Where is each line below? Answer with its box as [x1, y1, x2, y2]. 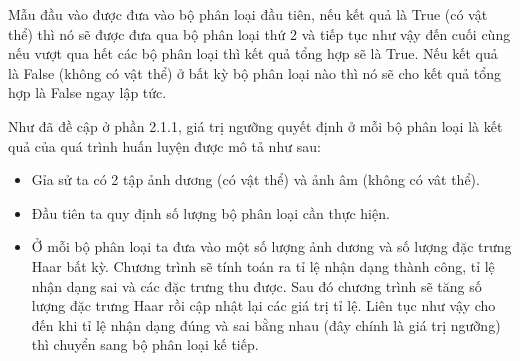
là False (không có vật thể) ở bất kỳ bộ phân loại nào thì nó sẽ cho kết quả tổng [8, 62, 502, 83]
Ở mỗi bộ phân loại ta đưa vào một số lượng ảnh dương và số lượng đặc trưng [31, 236, 512, 257]
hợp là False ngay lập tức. [8, 82, 167, 103]
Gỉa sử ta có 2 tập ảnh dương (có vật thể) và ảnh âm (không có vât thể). [31, 169, 480, 190]
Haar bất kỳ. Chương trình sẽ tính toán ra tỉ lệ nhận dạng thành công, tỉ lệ [31, 255, 495, 276]
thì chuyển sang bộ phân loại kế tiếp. [31, 334, 259, 355]
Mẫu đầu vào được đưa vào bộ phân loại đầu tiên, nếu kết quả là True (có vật [8, 4, 488, 24]
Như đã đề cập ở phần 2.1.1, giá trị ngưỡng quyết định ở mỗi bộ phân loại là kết [8, 115, 503, 136]
